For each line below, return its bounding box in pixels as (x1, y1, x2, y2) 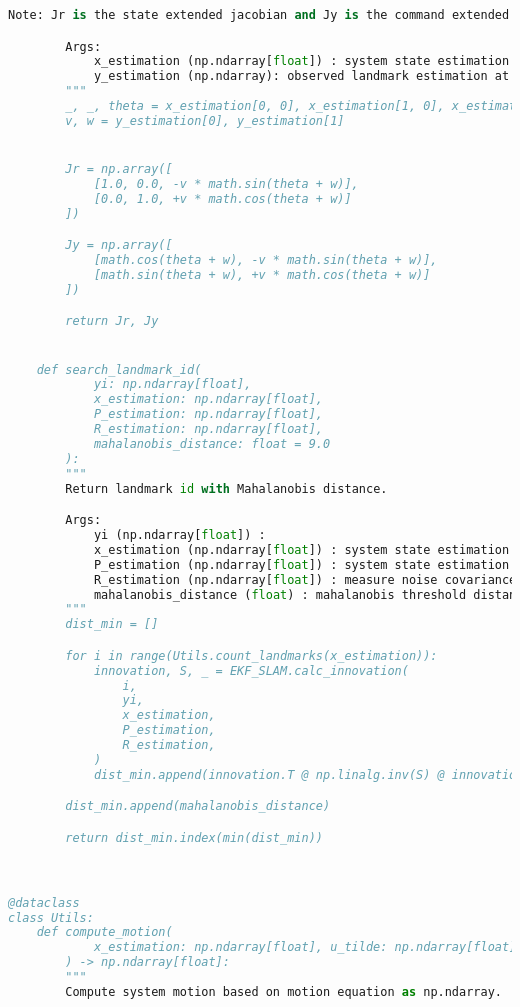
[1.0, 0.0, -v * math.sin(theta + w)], (93, 176, 359, 191)
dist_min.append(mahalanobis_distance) (65, 799, 331, 814)
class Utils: (8, 910, 94, 925)
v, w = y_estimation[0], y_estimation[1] (65, 113, 345, 128)
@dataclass (8, 895, 80, 910)
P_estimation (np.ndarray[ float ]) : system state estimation (93, 557, 510, 572)
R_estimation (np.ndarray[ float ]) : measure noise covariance (93, 572, 517, 587)
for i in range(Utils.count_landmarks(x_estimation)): (65, 648, 438, 663)
